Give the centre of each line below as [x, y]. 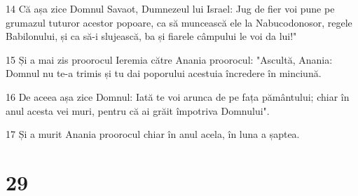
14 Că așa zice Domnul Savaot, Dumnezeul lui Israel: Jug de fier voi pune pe [170, 8]
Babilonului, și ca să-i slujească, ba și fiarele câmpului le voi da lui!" [151, 36]
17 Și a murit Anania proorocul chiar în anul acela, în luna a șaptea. [153, 134]
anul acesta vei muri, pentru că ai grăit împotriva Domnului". [138, 110]
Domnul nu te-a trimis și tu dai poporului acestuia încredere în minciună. [164, 73]
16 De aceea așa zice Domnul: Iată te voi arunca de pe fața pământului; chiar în [178, 96]
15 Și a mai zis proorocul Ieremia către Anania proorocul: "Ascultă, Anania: [169, 59]
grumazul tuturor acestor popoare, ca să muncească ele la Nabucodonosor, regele [179, 22]
